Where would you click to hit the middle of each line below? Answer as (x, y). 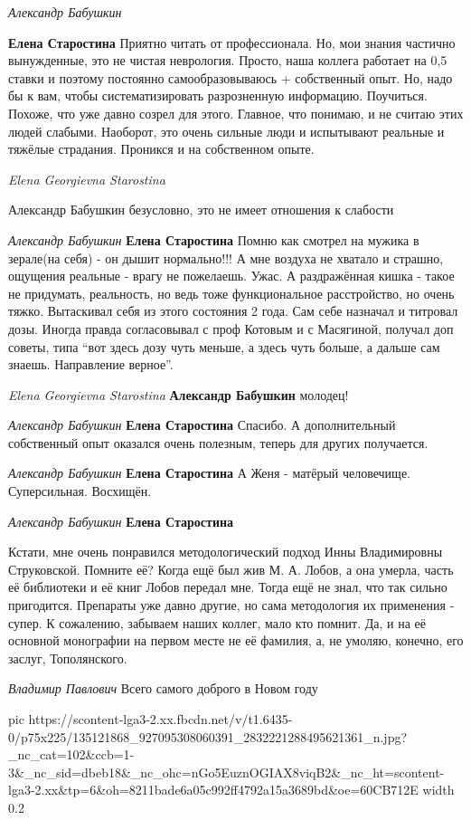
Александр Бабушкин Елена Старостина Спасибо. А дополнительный (202, 425)
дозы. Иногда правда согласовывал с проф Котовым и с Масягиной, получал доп (231, 328)
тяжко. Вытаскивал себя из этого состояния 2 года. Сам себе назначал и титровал (233, 311)
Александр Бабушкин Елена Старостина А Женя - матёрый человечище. (209, 473)
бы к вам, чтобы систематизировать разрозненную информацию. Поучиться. (218, 95)
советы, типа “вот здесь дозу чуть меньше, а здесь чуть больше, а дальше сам (224, 346)
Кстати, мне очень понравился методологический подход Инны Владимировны (226, 552)
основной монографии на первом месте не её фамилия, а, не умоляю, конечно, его (236, 640)
